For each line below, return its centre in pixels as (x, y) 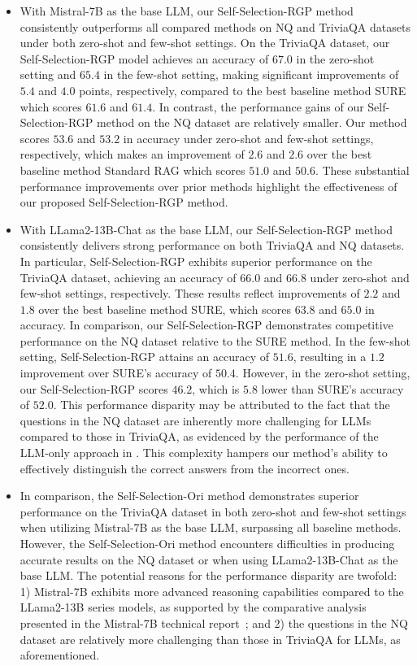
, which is (216, 388)
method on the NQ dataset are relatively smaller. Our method (252, 122)
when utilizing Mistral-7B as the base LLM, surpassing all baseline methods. (211, 527)
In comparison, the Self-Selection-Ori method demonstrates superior (189, 496)
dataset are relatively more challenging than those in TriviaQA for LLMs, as (210, 639)
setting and (48, 74)
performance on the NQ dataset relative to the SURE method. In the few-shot (215, 340)
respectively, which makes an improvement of (132, 154)
